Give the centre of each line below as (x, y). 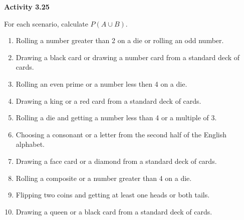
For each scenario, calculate (46, 23)
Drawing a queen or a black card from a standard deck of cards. (114, 211)
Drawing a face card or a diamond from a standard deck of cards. (116, 161)
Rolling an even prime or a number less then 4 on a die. (101, 83)
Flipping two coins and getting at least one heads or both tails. (113, 195)
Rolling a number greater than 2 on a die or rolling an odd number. (120, 40)
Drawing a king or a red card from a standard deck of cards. (108, 100)
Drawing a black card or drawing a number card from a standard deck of (128, 57)
